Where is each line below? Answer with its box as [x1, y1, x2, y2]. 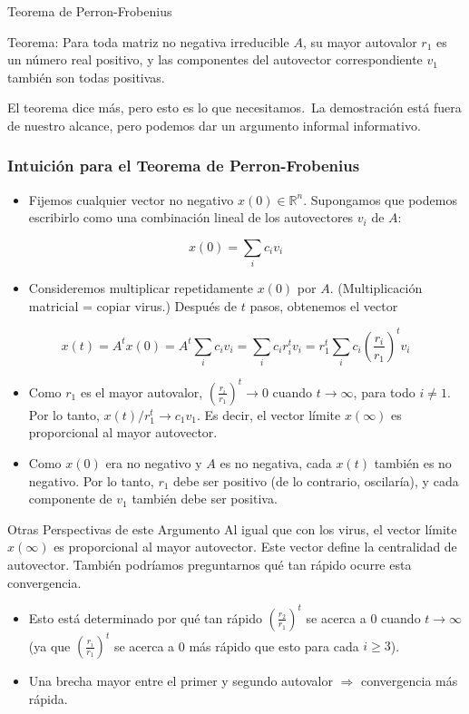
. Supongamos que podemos [303, 190, 457, 209]
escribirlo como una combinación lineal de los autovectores [28, 208, 354, 227]
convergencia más [360, 671, 458, 690]
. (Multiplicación [329, 279, 423, 298]
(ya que [28, 636, 71, 655]
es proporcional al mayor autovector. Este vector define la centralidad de [54, 537, 457, 556]
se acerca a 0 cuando [306, 608, 421, 627]
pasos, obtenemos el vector [249, 296, 398, 315]
